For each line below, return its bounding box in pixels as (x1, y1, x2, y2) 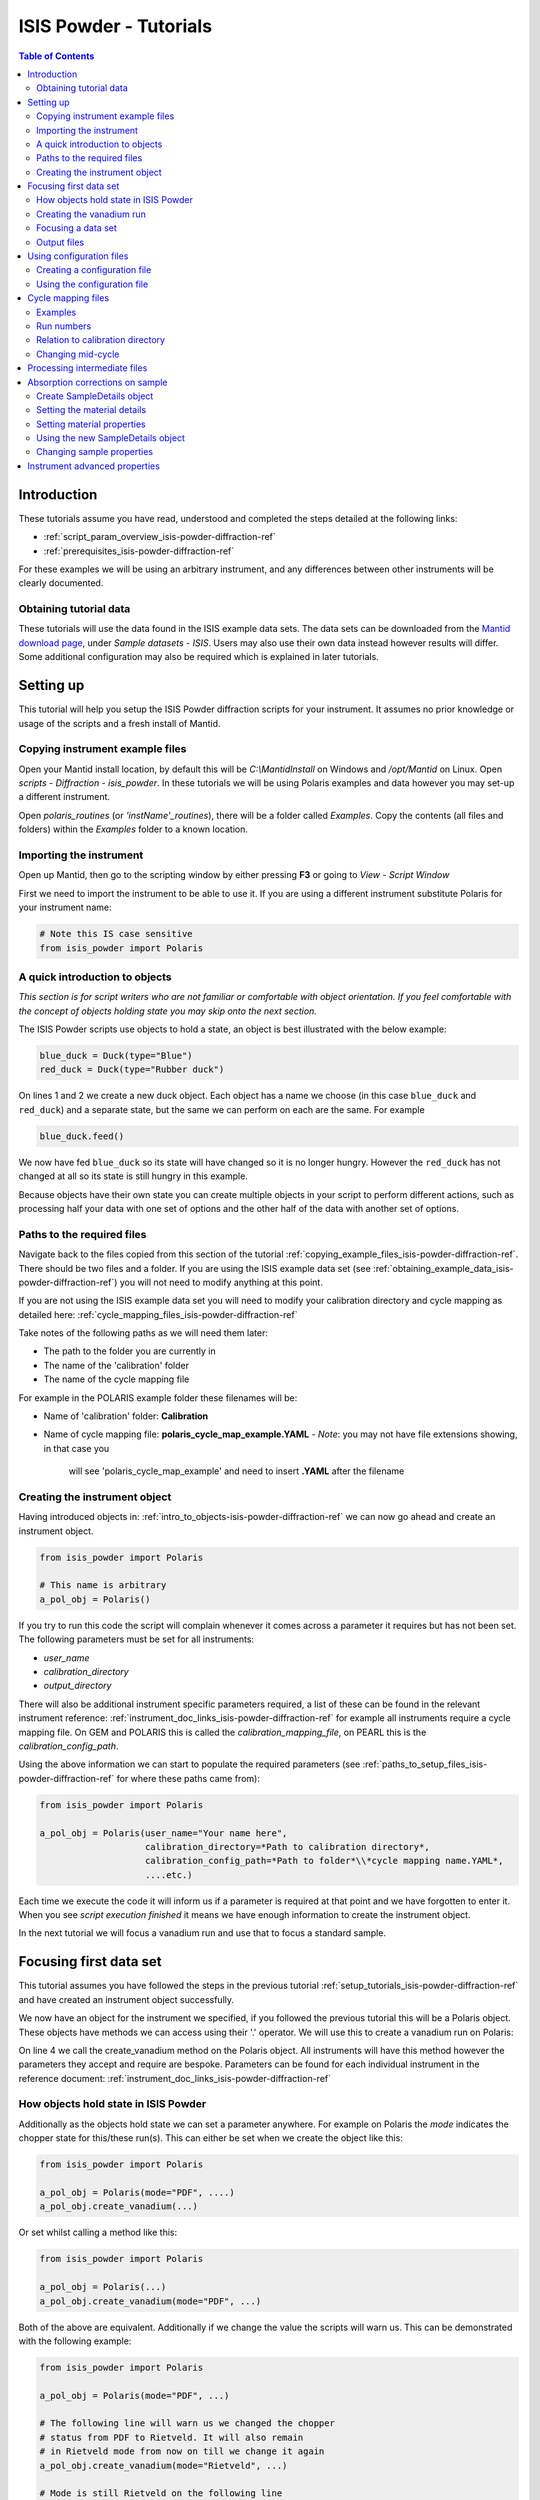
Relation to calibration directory (36, 334, 165, 346)
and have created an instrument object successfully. (18, 1993, 235, 2005)
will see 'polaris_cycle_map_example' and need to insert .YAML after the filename (68, 1465, 405, 1477)
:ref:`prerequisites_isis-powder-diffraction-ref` (43, 545, 235, 557)
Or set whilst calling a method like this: (18, 2226, 178, 2239)
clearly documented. (18, 577, 104, 589)
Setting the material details (36, 404, 147, 416)
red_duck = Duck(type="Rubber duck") (39, 1064, 225, 1075)
